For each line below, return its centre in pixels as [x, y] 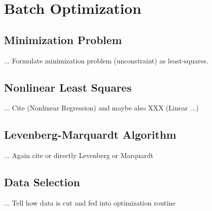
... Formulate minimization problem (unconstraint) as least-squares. [106, 60]
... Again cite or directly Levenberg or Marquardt [79, 155]
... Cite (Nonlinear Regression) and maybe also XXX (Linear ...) [101, 108]
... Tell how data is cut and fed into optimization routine [90, 202]
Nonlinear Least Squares [68, 87]
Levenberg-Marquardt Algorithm [90, 134]
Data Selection [42, 182]
